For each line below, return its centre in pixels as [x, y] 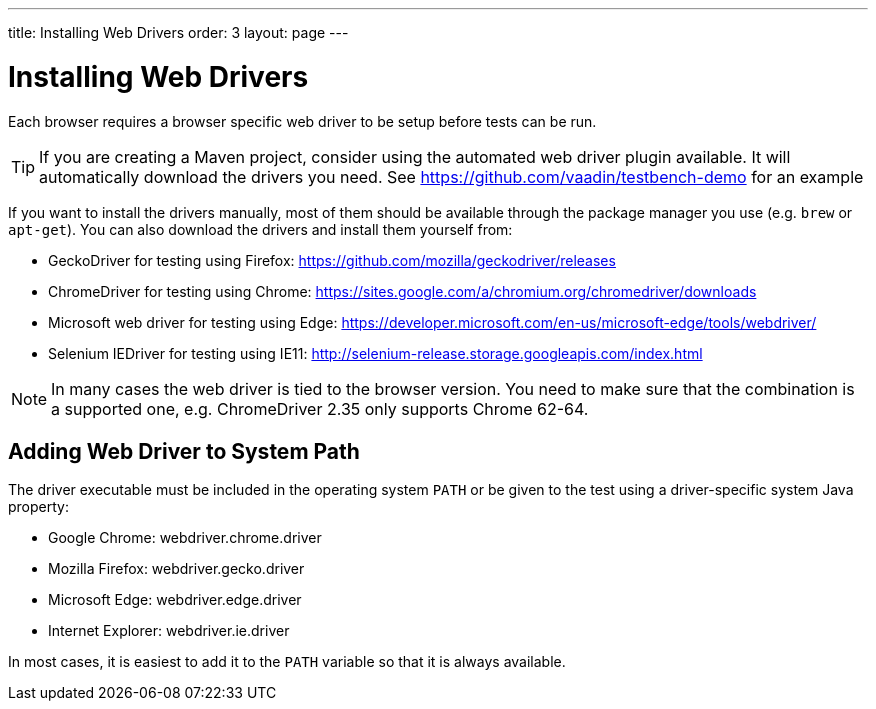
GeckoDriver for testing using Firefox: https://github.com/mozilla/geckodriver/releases [332, 260]
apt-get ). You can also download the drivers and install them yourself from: [260, 229]
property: [38, 507]
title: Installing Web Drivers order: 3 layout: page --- [178, 32]
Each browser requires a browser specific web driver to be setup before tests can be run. [302, 121]
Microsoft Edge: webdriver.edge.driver [175, 600]
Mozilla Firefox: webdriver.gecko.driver [176, 569]
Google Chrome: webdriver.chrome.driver [185, 538]
